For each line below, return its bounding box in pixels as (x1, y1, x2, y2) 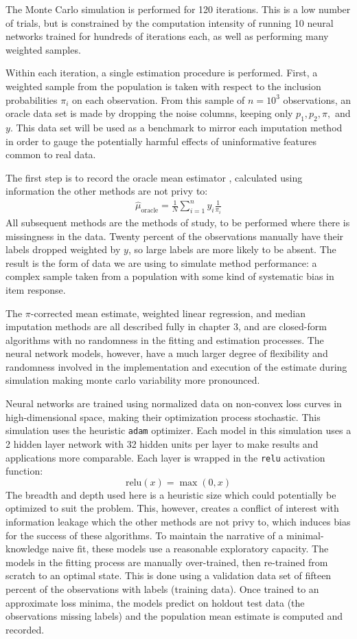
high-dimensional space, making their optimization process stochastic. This (5, 409, 321, 424)
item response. (5, 282, 66, 296)
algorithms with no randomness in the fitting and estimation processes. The (5, 332, 324, 347)
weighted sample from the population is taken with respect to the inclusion (5, 78, 321, 93)
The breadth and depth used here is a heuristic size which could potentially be (5, 487, 336, 501)
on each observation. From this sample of (72, 92, 245, 107)
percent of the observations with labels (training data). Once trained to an (5, 581, 319, 596)
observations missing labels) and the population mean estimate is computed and (5, 609, 343, 623)
